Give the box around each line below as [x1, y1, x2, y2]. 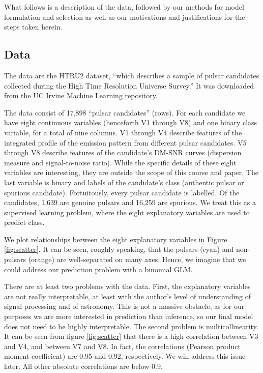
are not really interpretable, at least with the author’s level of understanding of [4, 291, 251, 301]
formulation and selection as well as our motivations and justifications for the [4, 11, 245, 22]
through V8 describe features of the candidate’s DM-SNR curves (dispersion [4, 147, 242, 158]
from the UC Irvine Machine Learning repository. [4, 90, 158, 101]
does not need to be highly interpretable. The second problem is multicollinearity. [4, 321, 258, 331]
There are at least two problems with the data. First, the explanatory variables [4, 281, 251, 292]
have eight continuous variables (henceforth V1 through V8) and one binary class [4, 117, 257, 128]
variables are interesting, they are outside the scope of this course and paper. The [4, 167, 259, 178]
